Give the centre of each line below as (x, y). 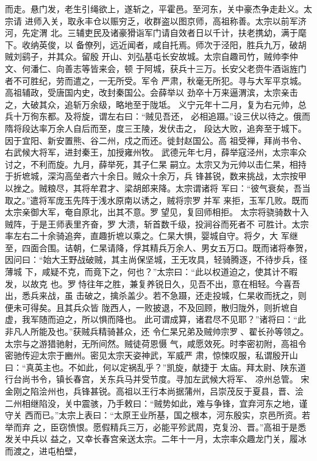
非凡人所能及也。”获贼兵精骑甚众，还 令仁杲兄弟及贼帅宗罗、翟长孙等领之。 (157, 331)
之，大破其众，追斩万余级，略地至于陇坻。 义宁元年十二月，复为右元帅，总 (156, 104)
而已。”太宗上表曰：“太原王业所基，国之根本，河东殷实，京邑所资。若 (172, 415)
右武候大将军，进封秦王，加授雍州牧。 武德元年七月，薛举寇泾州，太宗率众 (156, 152)
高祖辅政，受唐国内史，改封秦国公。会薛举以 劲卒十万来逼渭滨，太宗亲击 (151, 92)
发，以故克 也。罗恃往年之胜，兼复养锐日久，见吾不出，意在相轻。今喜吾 (153, 283)
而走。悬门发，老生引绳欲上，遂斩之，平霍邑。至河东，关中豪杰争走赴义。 (154, 9)
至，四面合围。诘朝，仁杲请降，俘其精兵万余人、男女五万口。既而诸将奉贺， (158, 247)
